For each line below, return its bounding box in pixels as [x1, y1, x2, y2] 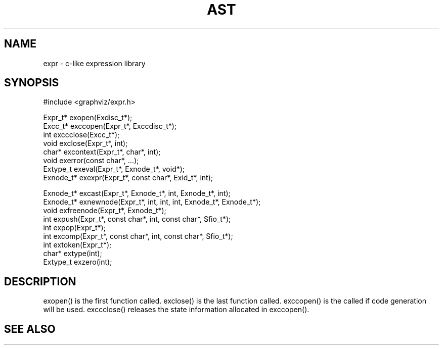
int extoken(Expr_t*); [43, 240, 112, 250]
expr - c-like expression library [43, 59, 146, 68]
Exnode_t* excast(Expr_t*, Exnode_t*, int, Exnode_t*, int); [43, 189, 231, 198]
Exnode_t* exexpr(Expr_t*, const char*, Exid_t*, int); [43, 173, 213, 182]
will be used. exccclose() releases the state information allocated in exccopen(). [43, 305, 309, 314]
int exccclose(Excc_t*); [43, 130, 120, 139]
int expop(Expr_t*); [43, 223, 106, 232]
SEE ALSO [4, 322, 56, 335]
